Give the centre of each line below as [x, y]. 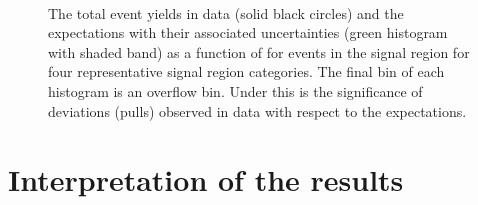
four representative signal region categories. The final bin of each [246, 71]
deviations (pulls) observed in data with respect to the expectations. [257, 110]
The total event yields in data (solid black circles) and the [226, 12]
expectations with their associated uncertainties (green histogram [248, 32]
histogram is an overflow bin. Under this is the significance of [235, 90]
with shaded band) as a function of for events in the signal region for [259, 51]
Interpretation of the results [206, 179]
